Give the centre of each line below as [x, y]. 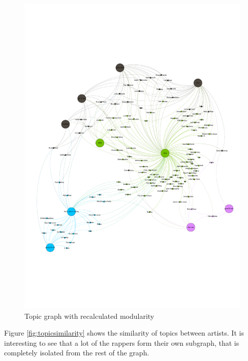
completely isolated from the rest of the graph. [77, 353]
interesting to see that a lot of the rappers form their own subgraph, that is [122, 342]
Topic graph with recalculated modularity [89, 316]
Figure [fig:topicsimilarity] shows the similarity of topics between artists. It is [124, 333]
